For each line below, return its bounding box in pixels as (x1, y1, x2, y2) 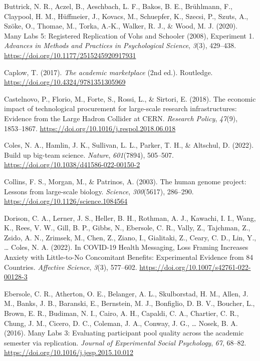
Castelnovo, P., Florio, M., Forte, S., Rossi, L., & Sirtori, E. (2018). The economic (4, 93, 256, 104)
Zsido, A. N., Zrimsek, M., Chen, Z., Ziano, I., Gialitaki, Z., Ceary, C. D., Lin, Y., (4, 232, 256, 242)
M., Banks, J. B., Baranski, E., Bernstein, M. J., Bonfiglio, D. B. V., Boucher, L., (4, 298, 255, 308)
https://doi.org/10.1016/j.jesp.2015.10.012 (4, 347, 134, 357)
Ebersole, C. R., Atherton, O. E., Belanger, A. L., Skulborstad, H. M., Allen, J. (4, 288, 248, 298)
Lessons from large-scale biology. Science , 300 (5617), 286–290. (4, 186, 194, 196)
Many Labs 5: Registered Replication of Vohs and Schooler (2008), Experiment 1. (4, 30, 254, 41)
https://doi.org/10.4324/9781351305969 (4, 77, 126, 87)
